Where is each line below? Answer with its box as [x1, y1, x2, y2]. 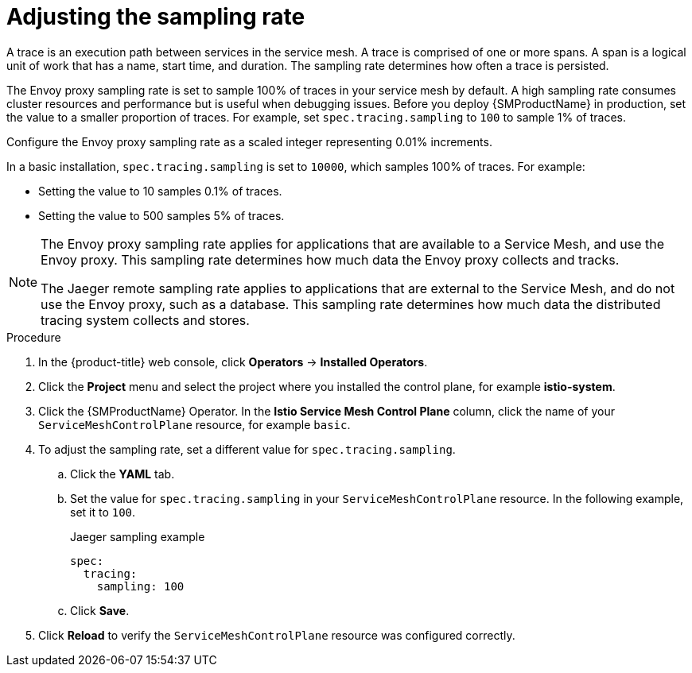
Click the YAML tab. [70, 466, 175, 481]
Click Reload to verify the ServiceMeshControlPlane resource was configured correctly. [38, 628, 515, 642]
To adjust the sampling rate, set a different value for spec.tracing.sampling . [38, 442, 456, 456]
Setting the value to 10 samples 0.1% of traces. [38, 184, 282, 198]
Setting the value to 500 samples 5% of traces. [38, 208, 285, 222]
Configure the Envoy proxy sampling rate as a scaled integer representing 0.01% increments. [6, 134, 492, 149]
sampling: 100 [96, 579, 185, 593]
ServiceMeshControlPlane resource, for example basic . [38, 417, 351, 431]
